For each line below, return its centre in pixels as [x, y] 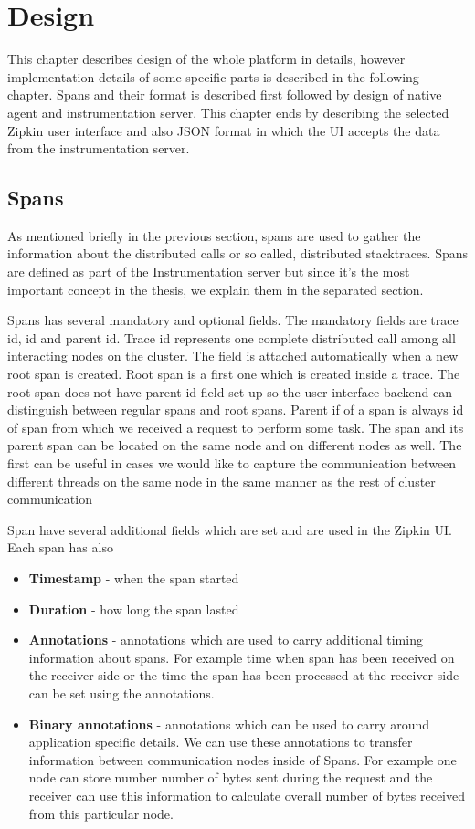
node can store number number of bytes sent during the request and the [231, 777]
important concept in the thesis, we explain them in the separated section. [216, 289]
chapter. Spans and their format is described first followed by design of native [225, 94]
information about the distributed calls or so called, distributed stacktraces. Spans [237, 253]
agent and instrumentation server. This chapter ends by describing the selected [228, 112]
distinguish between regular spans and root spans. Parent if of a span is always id [236, 409]
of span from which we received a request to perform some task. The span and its [236, 427]
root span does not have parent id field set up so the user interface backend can [230, 391]
